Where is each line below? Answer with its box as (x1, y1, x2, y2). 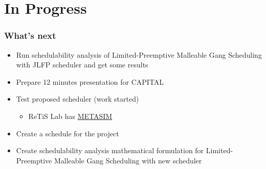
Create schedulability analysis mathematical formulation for (16, 145, 204, 156)
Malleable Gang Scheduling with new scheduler (54, 155, 202, 165)
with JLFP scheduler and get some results (16, 59, 148, 70)
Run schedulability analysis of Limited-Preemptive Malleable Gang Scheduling (16, 49, 262, 60)
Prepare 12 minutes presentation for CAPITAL (16, 76, 164, 87)
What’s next (4, 29, 56, 42)
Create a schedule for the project (16, 128, 119, 138)
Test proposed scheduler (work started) (16, 93, 139, 104)
